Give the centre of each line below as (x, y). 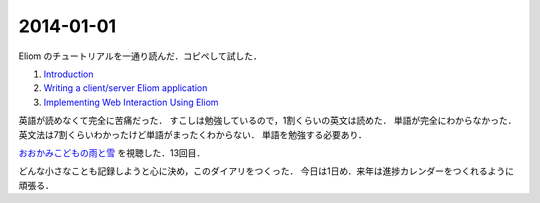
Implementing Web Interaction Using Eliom (131, 102)
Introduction (68, 74)
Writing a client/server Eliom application (125, 88)
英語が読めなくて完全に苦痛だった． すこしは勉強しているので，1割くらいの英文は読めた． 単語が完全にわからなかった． (267, 121)
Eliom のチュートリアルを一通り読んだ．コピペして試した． (140, 56)
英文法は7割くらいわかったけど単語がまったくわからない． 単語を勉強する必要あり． (192, 134)
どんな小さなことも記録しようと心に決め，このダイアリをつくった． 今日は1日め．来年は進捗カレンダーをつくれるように (266, 171)
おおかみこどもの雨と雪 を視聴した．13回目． (112, 152)
